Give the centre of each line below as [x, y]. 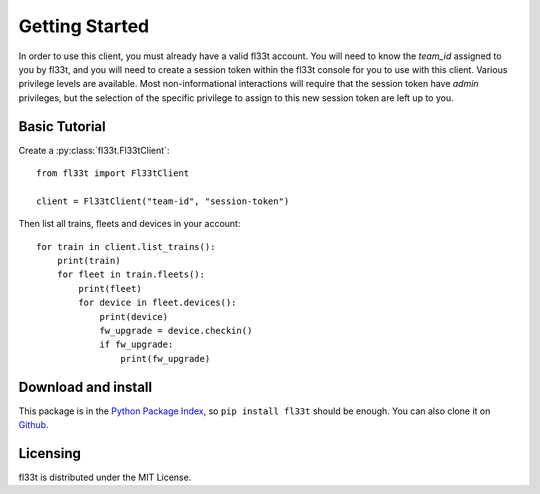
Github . [33, 424]
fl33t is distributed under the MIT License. [105, 477]
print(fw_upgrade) [165, 358]
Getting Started [84, 26]
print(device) [134, 316]
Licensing [50, 453]
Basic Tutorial [62, 126]
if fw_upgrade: [136, 344]
